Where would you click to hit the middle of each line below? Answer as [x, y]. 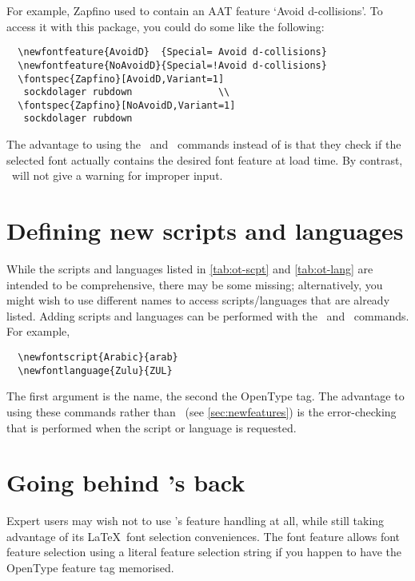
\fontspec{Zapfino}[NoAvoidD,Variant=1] [127, 105]
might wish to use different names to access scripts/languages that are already [198, 300]
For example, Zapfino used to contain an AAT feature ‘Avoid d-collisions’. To [195, 10]
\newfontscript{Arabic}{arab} [98, 357]
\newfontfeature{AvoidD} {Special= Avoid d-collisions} [172, 52]
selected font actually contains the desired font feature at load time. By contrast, [205, 159]
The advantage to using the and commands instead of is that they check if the [204, 144]
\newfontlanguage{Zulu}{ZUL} [95, 370]
